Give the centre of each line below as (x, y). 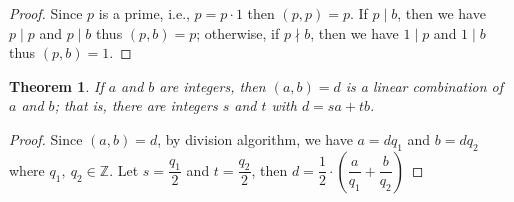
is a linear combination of (424, 85)
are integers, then (212, 85)
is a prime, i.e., (144, 13)
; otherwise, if (238, 32)
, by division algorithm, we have (255, 138)
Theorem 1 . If (56, 85)
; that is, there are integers (136, 105)
